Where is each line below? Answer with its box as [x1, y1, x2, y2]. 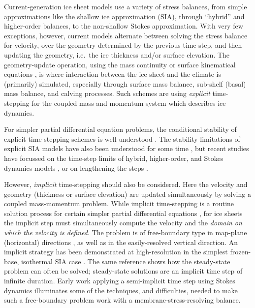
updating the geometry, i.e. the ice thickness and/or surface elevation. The [4, 49, 230, 60]
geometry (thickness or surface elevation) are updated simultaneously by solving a [4, 188, 251, 199]
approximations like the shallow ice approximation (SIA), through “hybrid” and [4, 11, 245, 21]
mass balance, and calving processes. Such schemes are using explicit [4, 88, 210, 98]
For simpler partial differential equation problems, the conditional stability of [4, 124, 237, 134]
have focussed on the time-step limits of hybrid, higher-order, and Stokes [4, 153, 223, 163]
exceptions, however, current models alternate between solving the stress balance [4, 30, 248, 40]
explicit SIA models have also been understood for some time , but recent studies [4, 143, 249, 154]
